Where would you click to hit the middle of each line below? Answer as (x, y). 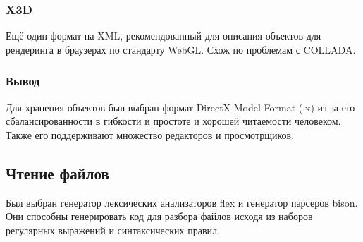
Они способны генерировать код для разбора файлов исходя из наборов (159, 216)
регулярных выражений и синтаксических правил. (113, 230)
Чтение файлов (57, 173)
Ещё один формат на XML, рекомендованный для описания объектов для (164, 36)
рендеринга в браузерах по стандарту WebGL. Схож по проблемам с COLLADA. (181, 49)
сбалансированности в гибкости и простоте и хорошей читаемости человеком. (173, 121)
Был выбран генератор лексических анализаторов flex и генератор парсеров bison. (182, 202)
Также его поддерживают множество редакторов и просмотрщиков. (150, 134)
